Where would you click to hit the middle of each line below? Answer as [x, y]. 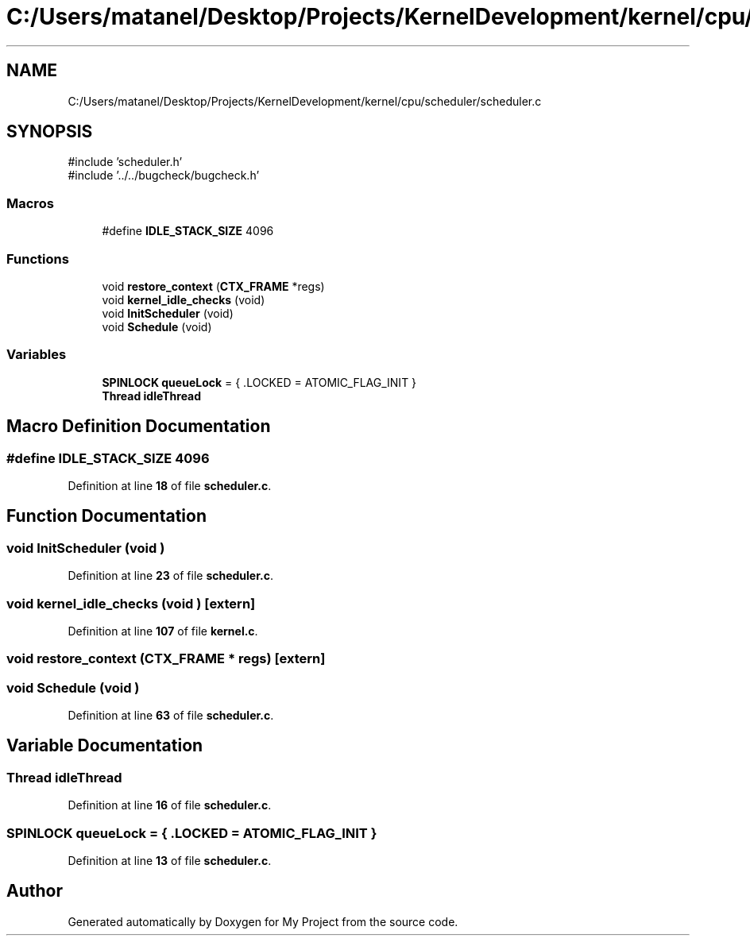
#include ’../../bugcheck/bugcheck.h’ [164, 176]
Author [35, 891]
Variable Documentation [105, 746]
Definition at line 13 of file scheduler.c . [170, 860]
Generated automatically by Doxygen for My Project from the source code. [263, 921]
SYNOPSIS [50, 132]
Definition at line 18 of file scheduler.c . [170, 485]
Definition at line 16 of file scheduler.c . [170, 805]
